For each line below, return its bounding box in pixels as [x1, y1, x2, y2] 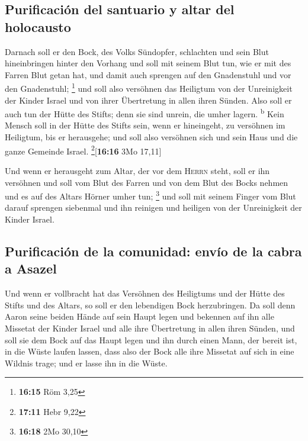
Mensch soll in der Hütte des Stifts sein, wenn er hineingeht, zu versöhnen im [5, 119, 285, 131]
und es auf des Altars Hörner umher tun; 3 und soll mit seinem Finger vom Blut [5, 188, 296, 202]
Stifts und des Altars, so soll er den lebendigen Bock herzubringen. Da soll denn [5, 298, 296, 311]
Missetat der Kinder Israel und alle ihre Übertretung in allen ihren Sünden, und [5, 321, 295, 334]
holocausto [5, 17, 71, 36]
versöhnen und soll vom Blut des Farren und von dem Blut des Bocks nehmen [5, 176, 288, 188]
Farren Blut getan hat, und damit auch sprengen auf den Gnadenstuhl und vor [5, 68, 291, 81]
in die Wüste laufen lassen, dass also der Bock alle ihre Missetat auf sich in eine [5, 345, 294, 358]
